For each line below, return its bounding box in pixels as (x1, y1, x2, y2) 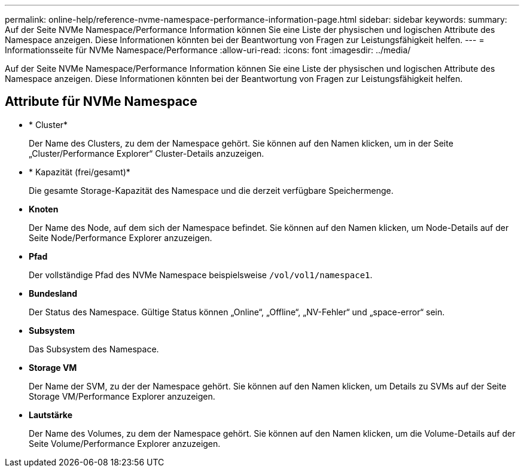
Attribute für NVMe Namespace (5, 94, 197, 109)
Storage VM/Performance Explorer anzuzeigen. (29, 391, 215, 401)
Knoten (29, 203, 59, 214)
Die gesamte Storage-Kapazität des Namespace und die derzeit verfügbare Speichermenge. (29, 185, 394, 196)
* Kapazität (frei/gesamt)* (29, 166, 130, 177)
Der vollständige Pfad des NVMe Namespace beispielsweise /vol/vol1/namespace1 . (29, 269, 373, 280)
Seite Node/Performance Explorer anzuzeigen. (29, 232, 212, 243)
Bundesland (29, 288, 78, 299)
